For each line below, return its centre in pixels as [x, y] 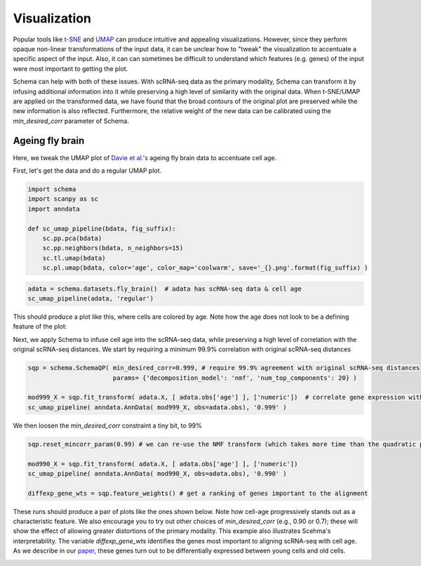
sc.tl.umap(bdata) [74, 258]
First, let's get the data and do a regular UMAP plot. [87, 170]
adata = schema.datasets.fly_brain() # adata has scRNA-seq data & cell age [165, 289]
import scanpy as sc [63, 199]
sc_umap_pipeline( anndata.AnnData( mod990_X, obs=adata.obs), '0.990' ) [157, 473]
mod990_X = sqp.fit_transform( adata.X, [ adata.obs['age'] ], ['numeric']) [163, 464]
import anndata [54, 209]
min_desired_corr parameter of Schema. [71, 121]
